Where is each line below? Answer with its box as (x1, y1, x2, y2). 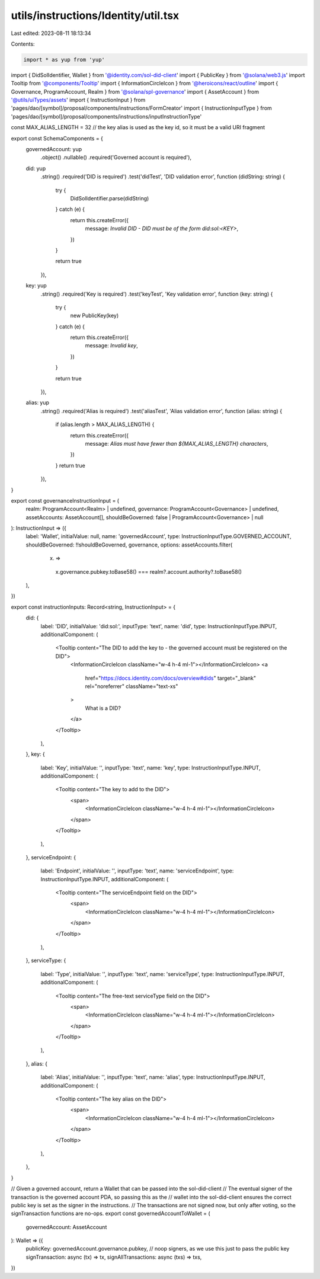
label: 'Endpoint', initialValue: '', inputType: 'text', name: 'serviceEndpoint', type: (40, 867, 234, 874)
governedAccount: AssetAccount (25, 1223, 107, 1230)
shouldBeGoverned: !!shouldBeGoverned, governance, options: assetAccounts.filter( (25, 541, 233, 548)
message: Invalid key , (85, 342, 139, 349)
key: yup (25, 282, 47, 289)
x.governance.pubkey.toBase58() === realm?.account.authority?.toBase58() (55, 568, 242, 575)
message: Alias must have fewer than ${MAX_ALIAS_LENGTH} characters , (85, 440, 268, 447)
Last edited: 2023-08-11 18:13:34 (11, 30, 91, 37)
